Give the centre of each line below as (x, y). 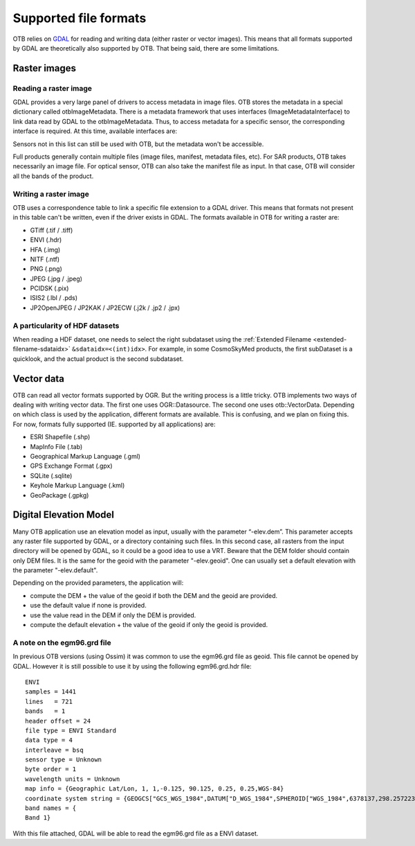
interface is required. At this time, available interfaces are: (95, 131)
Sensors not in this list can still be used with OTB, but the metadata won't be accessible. (138, 144)
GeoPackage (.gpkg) (59, 495)
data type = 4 (49, 740)
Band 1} (38, 818)
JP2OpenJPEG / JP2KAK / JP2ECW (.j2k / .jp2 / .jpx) (105, 308)
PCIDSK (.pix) (49, 288)
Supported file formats (80, 18)
